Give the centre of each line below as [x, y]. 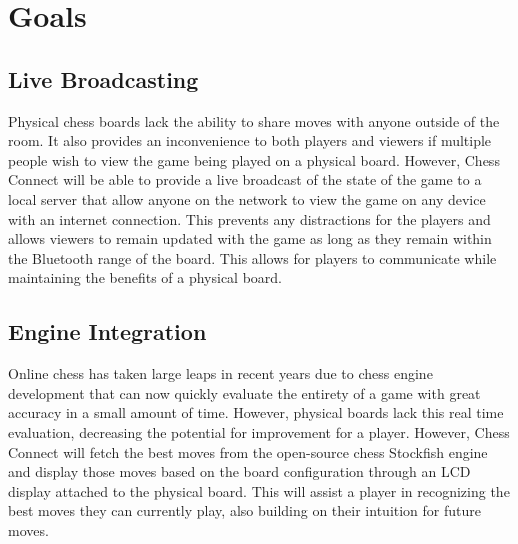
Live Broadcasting [103, 78]
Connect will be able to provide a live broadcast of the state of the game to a [245, 179]
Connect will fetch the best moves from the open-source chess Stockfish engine [248, 451]
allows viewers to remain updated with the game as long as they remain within [250, 238]
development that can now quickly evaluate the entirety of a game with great [244, 392]
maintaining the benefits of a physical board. [145, 277]
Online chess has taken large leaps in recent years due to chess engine [220, 373]
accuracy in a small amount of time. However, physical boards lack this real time [256, 412]
